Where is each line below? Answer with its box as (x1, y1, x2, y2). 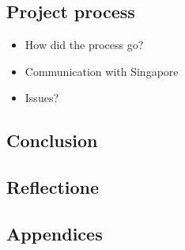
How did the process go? (25, 36, 144, 53)
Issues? (25, 89, 59, 106)
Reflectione (6, 175, 100, 199)
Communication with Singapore (25, 62, 179, 79)
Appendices (6, 221, 103, 245)
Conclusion (6, 128, 98, 153)
